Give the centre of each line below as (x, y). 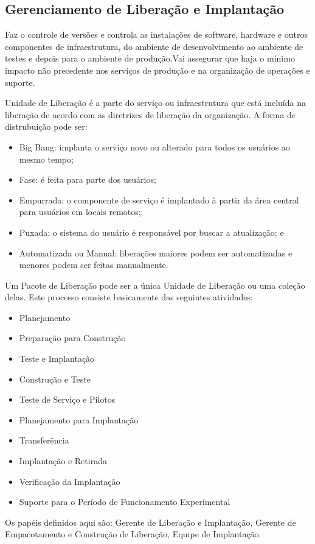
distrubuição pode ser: (46, 126)
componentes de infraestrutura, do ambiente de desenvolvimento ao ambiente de (154, 46)
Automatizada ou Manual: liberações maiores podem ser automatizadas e (156, 253)
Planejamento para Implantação (79, 419)
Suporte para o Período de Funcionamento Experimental (125, 502)
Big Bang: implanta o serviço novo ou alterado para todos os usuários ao (154, 147)
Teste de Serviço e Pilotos (67, 399)
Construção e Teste (55, 379)
